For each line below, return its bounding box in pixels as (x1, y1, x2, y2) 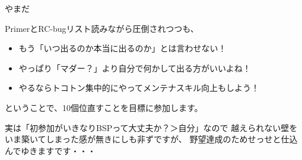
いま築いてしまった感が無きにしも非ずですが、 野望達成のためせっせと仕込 (5, 133, 298, 145)
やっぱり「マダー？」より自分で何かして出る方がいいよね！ (18, 61, 251, 74)
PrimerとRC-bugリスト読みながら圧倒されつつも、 (5, 22, 199, 34)
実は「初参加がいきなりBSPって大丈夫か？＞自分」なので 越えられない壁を (5, 121, 298, 133)
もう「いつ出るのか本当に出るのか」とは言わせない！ (18, 42, 227, 54)
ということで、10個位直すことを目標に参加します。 (5, 101, 203, 113)
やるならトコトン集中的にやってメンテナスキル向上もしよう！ (18, 81, 260, 94)
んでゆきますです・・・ (5, 144, 96, 156)
